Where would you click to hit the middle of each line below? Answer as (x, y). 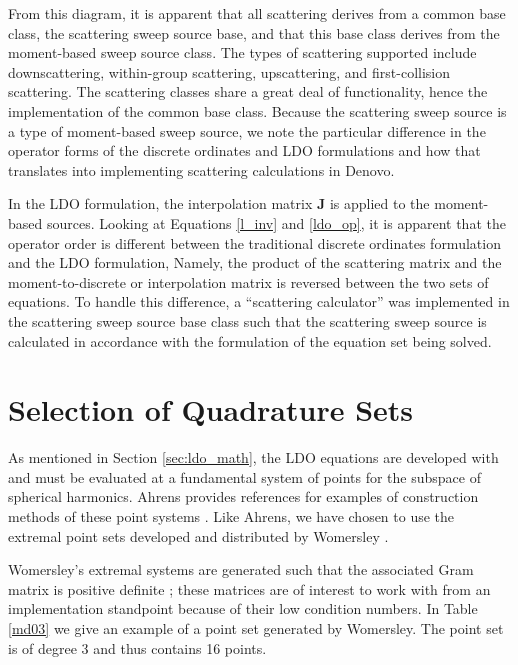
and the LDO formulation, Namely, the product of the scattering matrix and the (255, 262)
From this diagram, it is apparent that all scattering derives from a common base (257, 13)
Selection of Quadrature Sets (211, 409)
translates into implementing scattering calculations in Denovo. (201, 169)
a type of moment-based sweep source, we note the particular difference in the (247, 130)
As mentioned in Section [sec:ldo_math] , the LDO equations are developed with (253, 457)
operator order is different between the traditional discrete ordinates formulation (254, 242)
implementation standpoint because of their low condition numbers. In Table (243, 608)
